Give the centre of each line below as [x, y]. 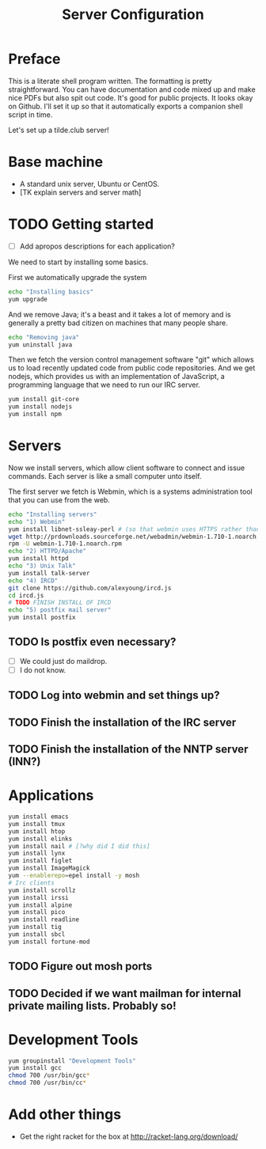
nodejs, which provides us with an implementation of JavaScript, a [117, 377]
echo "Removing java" [44, 337]
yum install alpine [40, 905]
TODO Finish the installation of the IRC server [122, 722]
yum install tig [35, 927]
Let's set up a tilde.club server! [59, 130]
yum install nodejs [40, 407]
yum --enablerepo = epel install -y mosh [74, 876]
